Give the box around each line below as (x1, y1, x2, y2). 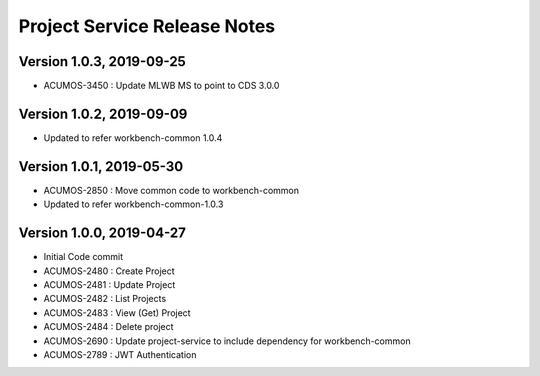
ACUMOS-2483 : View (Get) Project (43, 306, 191, 319)
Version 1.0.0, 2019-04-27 (18, 225, 187, 242)
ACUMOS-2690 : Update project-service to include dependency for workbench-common (43, 335, 411, 347)
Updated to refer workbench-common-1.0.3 (43, 198, 224, 210)
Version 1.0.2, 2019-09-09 (18, 105, 188, 122)
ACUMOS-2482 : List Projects (43, 293, 167, 305)
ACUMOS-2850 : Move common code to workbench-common (43, 184, 300, 196)
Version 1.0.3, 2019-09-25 (18, 53, 187, 70)
